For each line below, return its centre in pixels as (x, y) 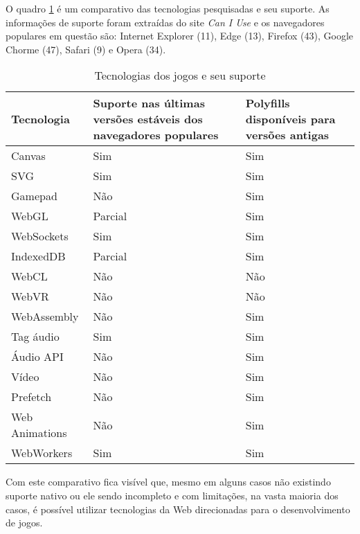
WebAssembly (45, 317)
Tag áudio (35, 337)
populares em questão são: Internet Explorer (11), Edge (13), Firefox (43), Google (180, 36)
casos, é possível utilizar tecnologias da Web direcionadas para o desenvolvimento (178, 509)
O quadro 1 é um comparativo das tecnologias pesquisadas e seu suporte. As (168, 8)
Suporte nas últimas (149, 103)
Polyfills (268, 103)
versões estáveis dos (148, 119)
